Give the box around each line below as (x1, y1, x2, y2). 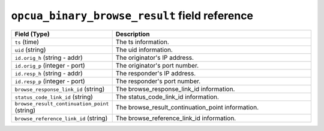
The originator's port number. (115, 61, 199, 69)
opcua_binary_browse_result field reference (11, 9, 254, 22)
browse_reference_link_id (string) (14, 114, 108, 122)
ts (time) (14, 38, 39, 46)
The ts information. (115, 38, 169, 46)
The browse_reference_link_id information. (115, 114, 236, 122)
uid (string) (14, 45, 46, 54)
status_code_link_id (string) (14, 93, 93, 101)
